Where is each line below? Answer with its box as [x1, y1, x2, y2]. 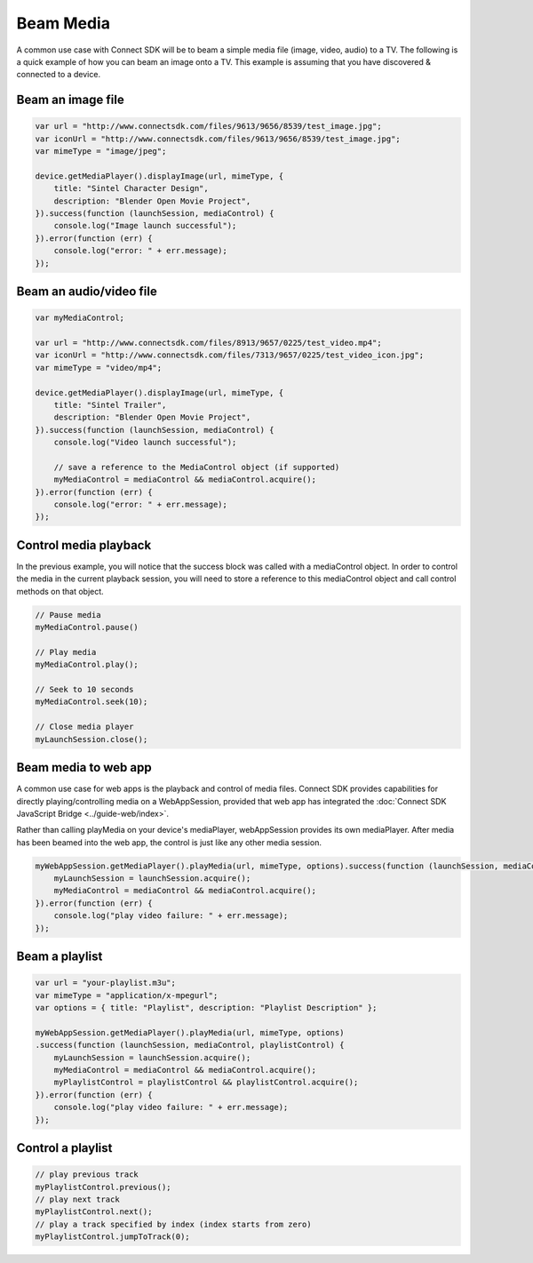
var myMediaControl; [35, 313, 124, 324]
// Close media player [35, 722, 134, 732]
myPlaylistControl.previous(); [35, 1182, 172, 1192]
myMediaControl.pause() [35, 622, 139, 633]
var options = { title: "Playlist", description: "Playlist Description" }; [35, 1003, 378, 1013]
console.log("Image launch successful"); [53, 220, 237, 231]
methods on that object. [16, 586, 104, 596]
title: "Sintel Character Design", [53, 183, 209, 194]
